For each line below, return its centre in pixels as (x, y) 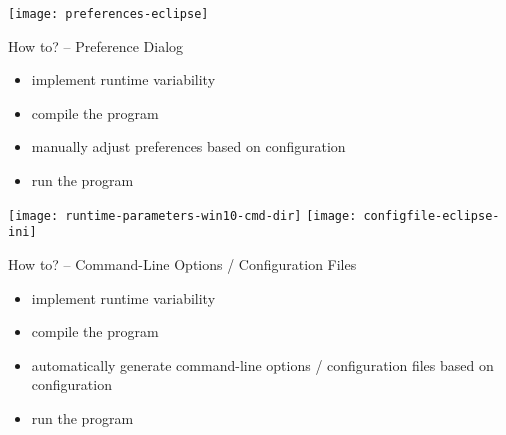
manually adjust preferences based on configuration (188, 146)
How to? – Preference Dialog (96, 45)
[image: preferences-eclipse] (108, 14)
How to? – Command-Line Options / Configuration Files (182, 263)
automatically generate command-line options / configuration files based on (262, 364)
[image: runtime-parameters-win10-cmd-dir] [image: (182, 215)
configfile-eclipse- (431, 215)
